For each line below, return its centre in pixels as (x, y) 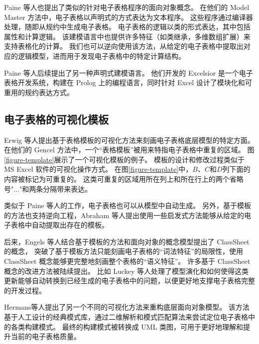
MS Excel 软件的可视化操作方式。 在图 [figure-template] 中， (98, 169)
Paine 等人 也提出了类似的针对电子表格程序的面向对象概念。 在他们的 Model (127, 7)
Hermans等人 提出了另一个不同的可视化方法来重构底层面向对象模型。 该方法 (127, 307)
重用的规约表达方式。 (39, 92)
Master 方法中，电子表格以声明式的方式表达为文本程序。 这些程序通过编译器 (129, 17)
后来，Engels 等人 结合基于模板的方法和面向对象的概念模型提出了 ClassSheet (127, 241)
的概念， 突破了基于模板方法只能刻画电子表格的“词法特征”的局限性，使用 (124, 251)
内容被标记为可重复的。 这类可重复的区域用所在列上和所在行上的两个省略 (124, 178)
